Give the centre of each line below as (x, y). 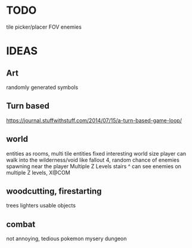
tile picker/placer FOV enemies (44, 27)
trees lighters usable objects (41, 206)
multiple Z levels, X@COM (38, 172)
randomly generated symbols (42, 87)
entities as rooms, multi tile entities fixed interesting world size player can (96, 153)
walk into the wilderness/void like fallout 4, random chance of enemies (93, 160)
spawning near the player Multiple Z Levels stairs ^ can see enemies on (94, 166)
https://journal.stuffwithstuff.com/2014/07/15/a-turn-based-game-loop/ (94, 120)
